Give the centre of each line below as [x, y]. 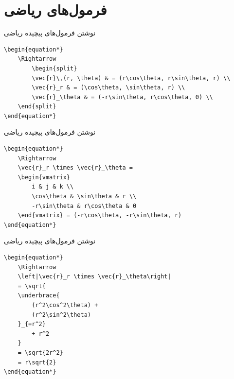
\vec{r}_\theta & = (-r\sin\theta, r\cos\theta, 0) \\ [122, 97]
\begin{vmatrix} [44, 177]
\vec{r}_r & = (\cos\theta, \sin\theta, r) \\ [108, 88]
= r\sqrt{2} [37, 362]
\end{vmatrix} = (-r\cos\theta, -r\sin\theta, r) [100, 215]
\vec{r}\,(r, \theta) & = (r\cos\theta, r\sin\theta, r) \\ [131, 78]
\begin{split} [54, 68]
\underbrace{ [39, 296]
